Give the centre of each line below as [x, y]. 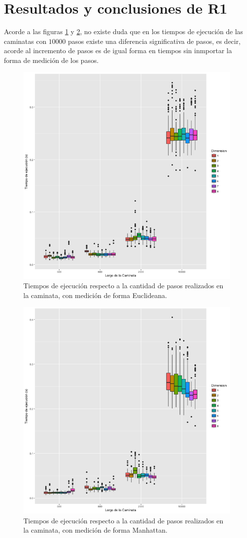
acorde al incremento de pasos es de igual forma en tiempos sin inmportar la [118, 50]
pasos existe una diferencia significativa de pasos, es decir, [154, 41]
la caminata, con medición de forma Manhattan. [95, 530]
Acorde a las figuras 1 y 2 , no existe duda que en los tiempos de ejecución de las [123, 31]
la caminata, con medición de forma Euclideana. [95, 295]
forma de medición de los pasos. [51, 60]
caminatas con [25, 41]
